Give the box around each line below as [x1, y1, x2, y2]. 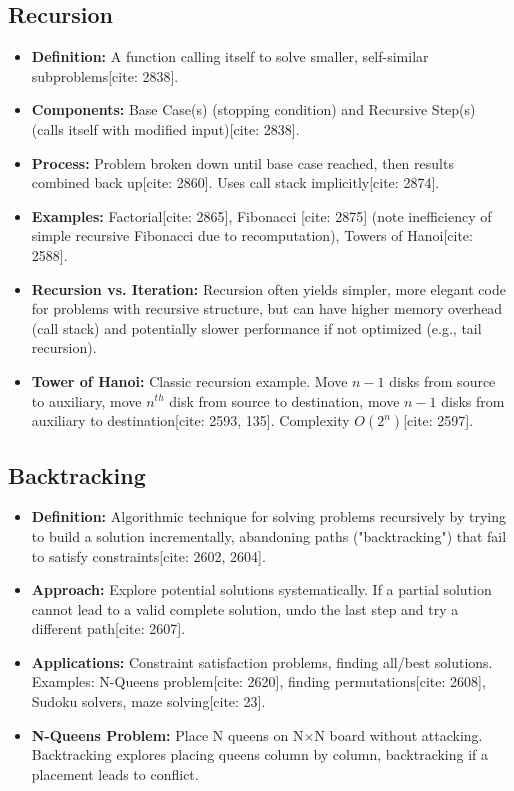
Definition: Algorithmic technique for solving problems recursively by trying [31, 506, 506, 527]
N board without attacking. [314, 724, 483, 745]
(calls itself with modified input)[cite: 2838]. [31, 118, 300, 139]
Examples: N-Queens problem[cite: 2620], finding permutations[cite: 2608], [31, 671, 486, 692]
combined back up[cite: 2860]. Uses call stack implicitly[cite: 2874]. [31, 172, 440, 193]
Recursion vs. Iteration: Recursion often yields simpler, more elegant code [31, 278, 506, 299]
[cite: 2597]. [403, 410, 474, 431]
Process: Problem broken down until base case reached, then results [31, 152, 454, 173]
